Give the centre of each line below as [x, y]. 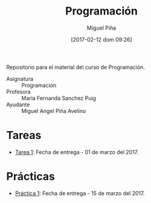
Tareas [24, 136]
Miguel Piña [101, 28]
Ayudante [18, 105]
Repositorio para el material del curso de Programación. [75, 67]
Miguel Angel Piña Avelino [54, 111]
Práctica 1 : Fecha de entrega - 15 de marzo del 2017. [80, 193]
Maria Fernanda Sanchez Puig [59, 98]
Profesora [19, 91]
